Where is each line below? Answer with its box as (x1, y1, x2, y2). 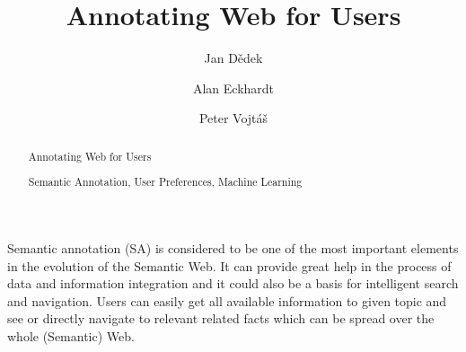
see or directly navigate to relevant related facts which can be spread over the (7, 309, 435, 328)
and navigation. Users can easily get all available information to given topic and (7, 291, 447, 310)
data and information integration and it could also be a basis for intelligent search (7, 274, 459, 293)
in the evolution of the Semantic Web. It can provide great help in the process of (7, 256, 452, 275)
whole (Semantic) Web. (7, 326, 135, 345)
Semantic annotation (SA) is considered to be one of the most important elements (7, 238, 459, 257)
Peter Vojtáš (198, 109, 268, 128)
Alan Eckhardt (192, 78, 275, 97)
